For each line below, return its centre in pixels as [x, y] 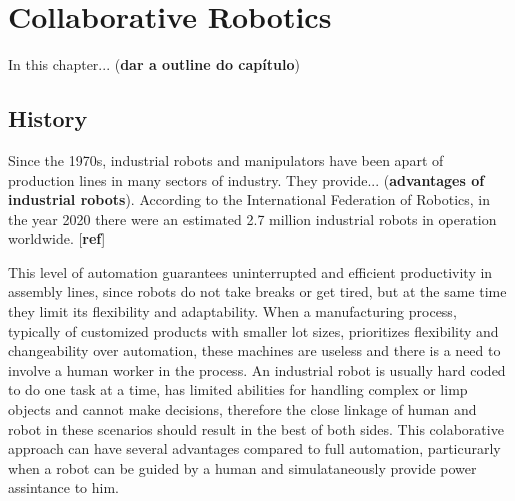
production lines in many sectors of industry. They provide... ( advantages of [246, 179]
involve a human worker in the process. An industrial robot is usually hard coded [257, 369]
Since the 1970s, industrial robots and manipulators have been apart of [226, 159]
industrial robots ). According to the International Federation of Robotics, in [249, 199]
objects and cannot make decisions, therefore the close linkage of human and [242, 409]
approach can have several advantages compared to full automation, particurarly [254, 448]
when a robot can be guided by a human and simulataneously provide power [242, 467]
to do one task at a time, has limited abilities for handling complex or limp [238, 389]
